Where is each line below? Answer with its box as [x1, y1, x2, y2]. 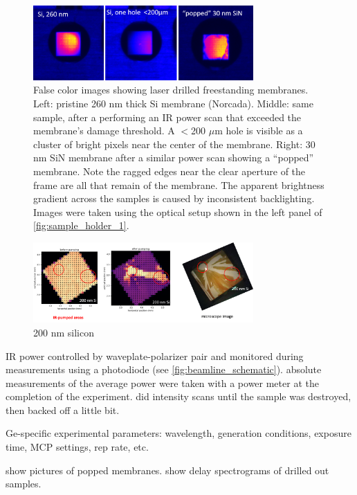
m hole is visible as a [214, 123, 303, 138]
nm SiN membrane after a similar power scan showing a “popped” [33, 150, 314, 165]
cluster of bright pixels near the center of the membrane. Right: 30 [33, 136, 315, 151]
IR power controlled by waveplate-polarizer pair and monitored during [6, 348, 304, 363]
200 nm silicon [33, 325, 94, 339]
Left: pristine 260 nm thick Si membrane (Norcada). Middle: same [33, 96, 313, 110]
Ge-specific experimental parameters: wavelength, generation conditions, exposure [6, 426, 351, 440]
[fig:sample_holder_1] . [33, 218, 129, 233]
